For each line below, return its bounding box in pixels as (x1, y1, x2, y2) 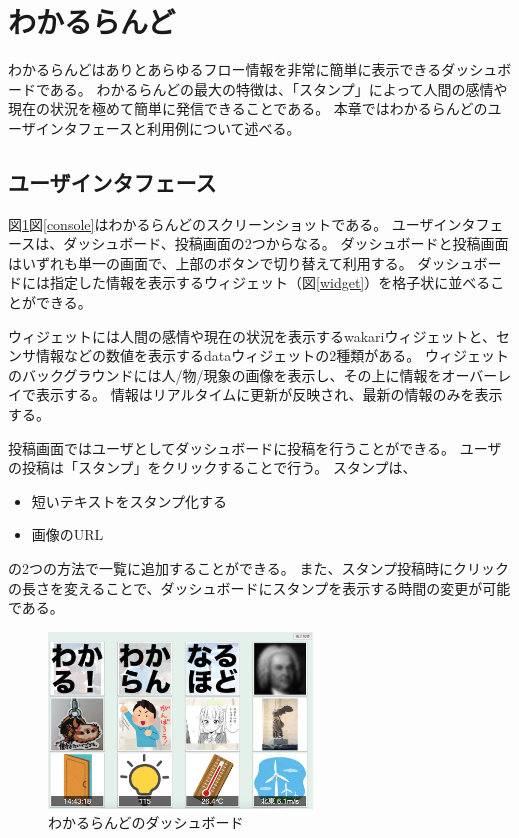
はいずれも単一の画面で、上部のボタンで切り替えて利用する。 (8, 252, 413, 273)
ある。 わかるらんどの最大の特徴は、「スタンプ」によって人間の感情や (49, 78, 508, 99)
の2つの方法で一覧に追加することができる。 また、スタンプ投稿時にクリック (8, 558, 509, 579)
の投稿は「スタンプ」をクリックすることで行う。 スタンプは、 (8, 457, 417, 478)
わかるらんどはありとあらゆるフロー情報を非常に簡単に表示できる (8, 59, 442, 80)
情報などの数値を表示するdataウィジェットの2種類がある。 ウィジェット (35, 345, 509, 366)
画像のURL (31, 524, 104, 545)
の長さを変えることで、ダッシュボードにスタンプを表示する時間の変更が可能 (8, 577, 511, 598)
